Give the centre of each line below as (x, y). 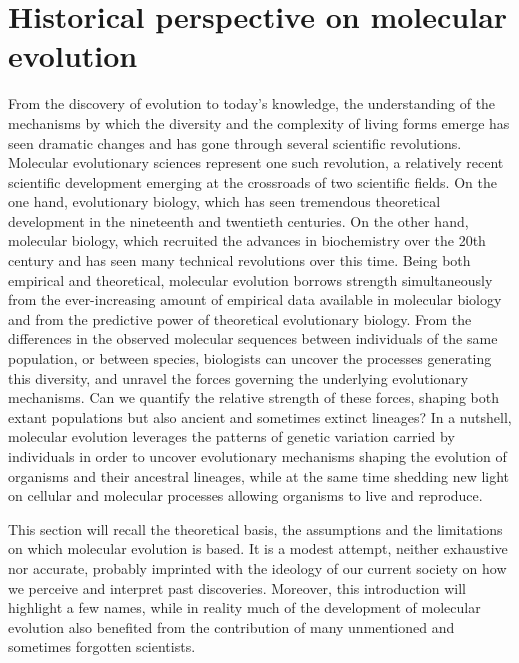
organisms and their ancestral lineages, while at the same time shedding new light (259, 475)
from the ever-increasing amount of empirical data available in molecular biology (255, 299)
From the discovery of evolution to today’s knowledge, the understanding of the (252, 103)
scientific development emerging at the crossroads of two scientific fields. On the (252, 181)
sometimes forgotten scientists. (102, 646)
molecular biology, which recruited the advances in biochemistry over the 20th (247, 240)
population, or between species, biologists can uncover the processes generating (250, 358)
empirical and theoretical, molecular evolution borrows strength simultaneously (250, 279)
